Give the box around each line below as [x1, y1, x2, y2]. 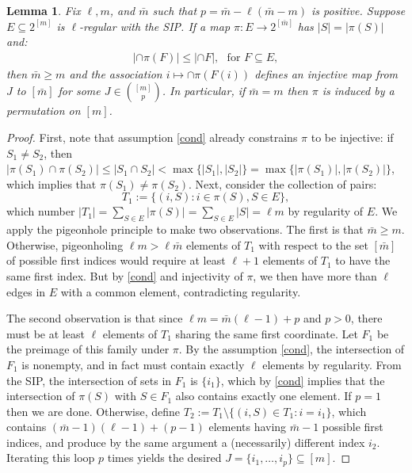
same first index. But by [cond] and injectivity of [6, 267, 243, 284]
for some [58, 82, 101, 99]
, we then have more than [253, 267, 377, 284]
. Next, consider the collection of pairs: [189, 175, 377, 192]
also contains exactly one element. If [175, 387, 352, 404]
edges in [6, 283, 46, 299]
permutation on [6, 102, 81, 119]
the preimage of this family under [6, 341, 170, 357]
